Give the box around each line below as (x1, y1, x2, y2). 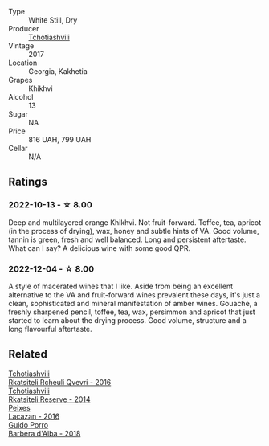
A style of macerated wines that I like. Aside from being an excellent (8, 281, 234, 291)
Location (8, 58, 38, 68)
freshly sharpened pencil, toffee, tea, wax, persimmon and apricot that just (8, 307, 255, 317)
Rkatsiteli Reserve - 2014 (8, 394, 91, 404)
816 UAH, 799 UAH (28, 135, 92, 144)
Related (8, 347, 48, 361)
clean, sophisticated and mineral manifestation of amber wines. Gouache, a (8, 298, 259, 308)
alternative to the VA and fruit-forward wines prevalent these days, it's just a (8, 289, 261, 300)
